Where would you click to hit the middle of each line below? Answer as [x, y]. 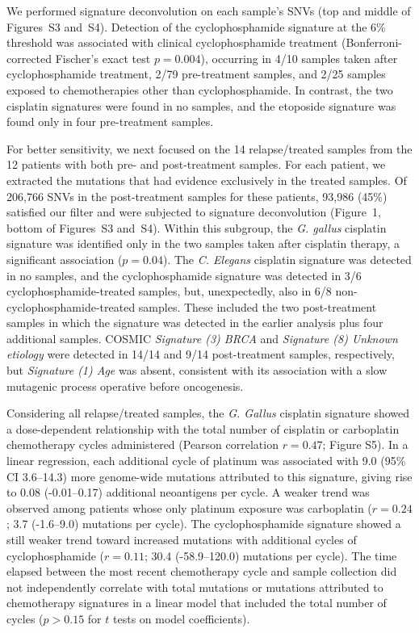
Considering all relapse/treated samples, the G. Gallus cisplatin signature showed [208, 413]
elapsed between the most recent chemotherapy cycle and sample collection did [202, 571]
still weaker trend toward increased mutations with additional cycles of [182, 539]
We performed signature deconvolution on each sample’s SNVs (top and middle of [209, 10]
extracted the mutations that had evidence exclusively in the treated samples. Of [207, 180]
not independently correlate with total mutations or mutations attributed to [195, 587]
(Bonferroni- [372, 42]
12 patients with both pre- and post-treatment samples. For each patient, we [196, 164]
